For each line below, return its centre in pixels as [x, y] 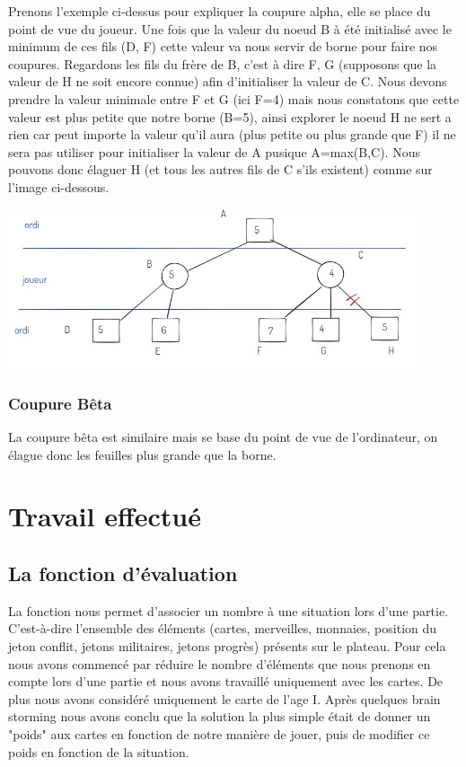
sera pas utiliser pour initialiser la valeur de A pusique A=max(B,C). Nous [214, 151]
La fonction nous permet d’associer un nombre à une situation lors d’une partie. [229, 610]
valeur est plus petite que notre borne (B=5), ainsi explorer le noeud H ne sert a [230, 116]
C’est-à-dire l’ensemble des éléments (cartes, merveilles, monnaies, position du [223, 628]
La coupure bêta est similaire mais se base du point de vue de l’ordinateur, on [223, 437]
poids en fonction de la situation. [99, 751]
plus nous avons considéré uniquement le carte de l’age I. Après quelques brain [224, 698]
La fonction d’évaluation [123, 573]
